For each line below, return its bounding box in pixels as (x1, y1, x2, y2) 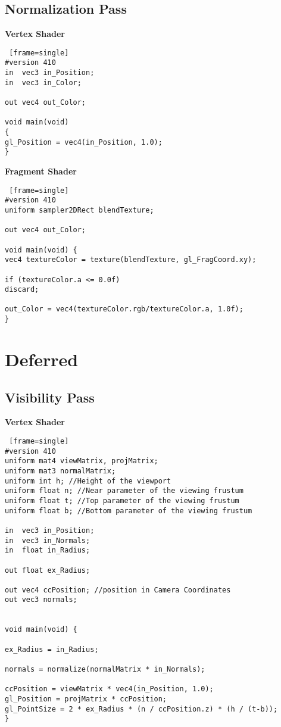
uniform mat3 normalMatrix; (5, 466, 116, 475)
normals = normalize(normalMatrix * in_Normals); (5, 665, 205, 674)
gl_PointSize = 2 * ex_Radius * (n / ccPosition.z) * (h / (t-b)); (5, 704, 278, 713)
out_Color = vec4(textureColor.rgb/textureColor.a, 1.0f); (5, 305, 243, 314)
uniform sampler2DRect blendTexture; (5, 205, 154, 214)
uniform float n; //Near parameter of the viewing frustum (5, 486, 243, 495)
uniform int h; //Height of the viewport (5, 476, 171, 485)
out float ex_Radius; (5, 566, 90, 575)
